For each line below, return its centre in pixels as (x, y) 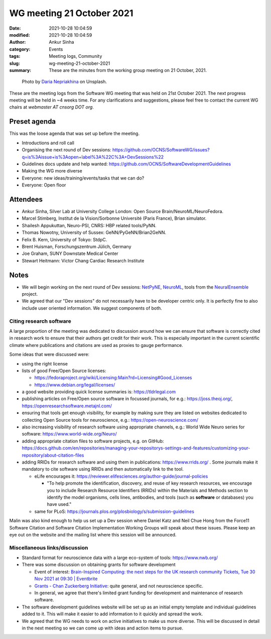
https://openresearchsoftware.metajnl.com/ (67, 406)
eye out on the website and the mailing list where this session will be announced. (93, 534)
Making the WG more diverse (52, 171)
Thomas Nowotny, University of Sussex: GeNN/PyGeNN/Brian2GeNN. (94, 233)
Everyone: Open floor (44, 185)
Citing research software (40, 321)
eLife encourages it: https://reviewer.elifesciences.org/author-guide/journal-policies (121, 476)
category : (20, 49)
